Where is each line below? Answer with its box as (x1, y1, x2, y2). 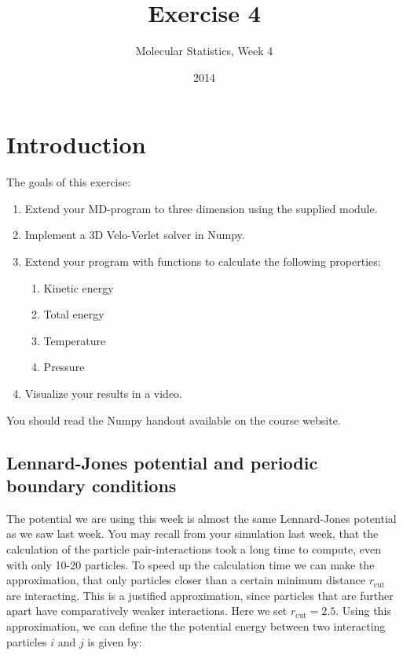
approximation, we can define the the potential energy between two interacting (6, 617, 386, 634)
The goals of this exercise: (6, 174, 131, 190)
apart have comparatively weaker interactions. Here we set (6, 602, 288, 619)
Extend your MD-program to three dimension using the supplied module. (24, 200, 378, 216)
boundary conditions (6, 473, 177, 497)
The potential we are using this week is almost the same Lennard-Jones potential (6, 510, 397, 526)
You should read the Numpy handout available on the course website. (6, 411, 341, 428)
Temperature (43, 332, 106, 348)
